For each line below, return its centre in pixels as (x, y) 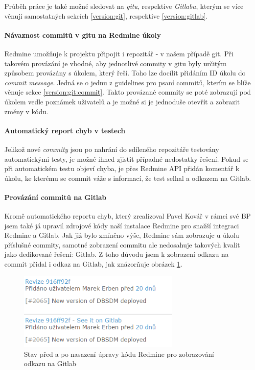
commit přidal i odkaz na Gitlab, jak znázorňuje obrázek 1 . (93, 264)
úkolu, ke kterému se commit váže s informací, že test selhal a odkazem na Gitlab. (128, 178)
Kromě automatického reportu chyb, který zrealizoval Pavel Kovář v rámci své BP (128, 216)
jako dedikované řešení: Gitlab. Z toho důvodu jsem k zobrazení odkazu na (116, 254)
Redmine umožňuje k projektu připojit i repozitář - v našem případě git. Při (119, 53)
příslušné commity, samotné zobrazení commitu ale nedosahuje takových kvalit (122, 244)
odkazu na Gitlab (50, 363)
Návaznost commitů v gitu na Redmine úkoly (83, 35)
